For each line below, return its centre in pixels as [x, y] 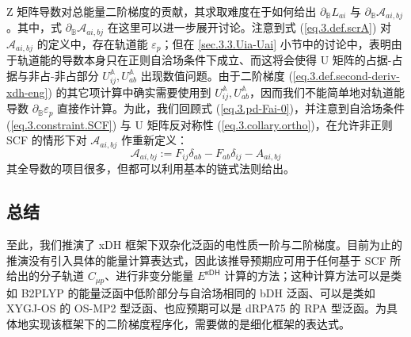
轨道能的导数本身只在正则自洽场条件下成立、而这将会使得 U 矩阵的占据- [204, 60]
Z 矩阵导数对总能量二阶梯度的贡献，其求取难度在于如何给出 [162, 11]
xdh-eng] [27, 92]
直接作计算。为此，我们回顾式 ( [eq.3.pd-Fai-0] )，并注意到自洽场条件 [231, 108]
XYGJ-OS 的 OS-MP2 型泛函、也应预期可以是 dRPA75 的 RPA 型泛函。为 [197, 308]
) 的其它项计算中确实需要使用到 [129, 92]
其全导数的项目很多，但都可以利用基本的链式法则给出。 [150, 168]
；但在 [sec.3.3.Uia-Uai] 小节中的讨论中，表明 [276, 43]
